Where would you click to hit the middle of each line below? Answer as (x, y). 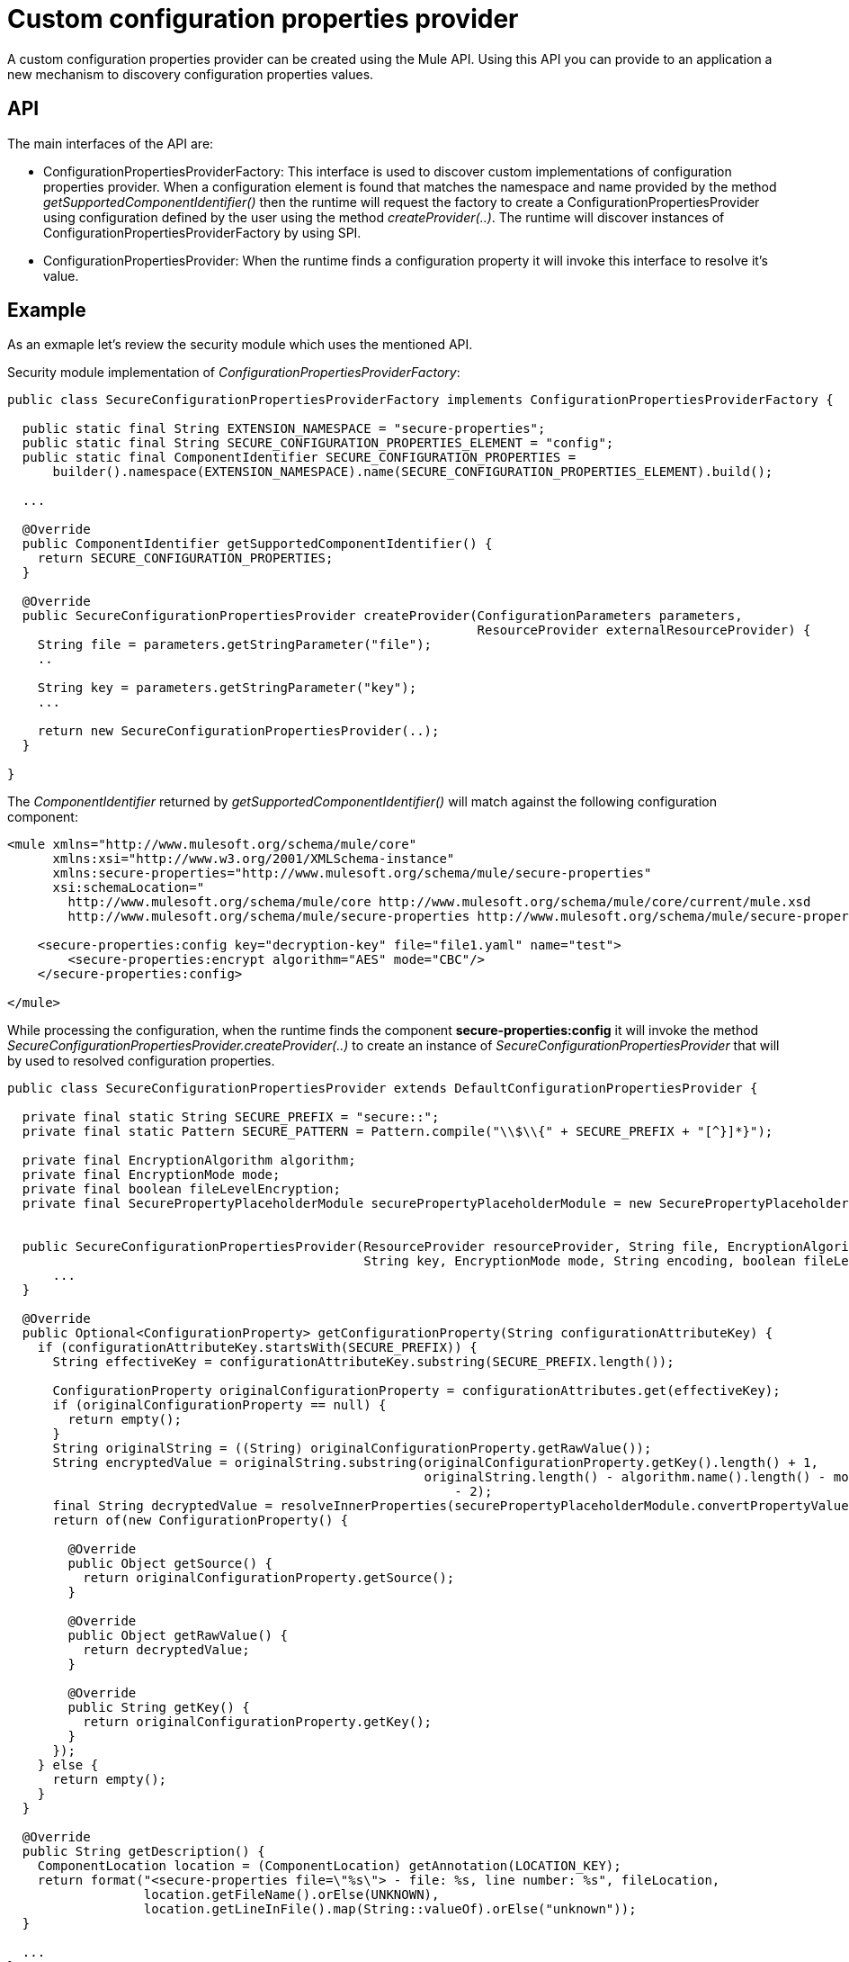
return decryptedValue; (166, 1650)
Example (47, 310)
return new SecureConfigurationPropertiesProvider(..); (238, 731)
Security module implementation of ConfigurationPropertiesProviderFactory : (234, 373)
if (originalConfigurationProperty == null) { (219, 1405)
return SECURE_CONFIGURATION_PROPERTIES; (185, 558)
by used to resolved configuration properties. (141, 1061)
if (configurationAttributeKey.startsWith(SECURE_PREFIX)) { (257, 1348)
